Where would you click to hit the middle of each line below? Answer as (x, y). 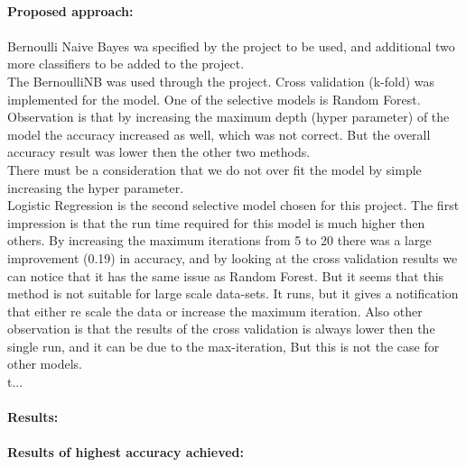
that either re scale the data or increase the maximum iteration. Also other (215, 311)
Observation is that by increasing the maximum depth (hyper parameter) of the (228, 117)
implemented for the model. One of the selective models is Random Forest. (214, 99)
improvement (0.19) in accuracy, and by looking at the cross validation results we (233, 257)
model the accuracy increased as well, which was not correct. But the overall (219, 134)
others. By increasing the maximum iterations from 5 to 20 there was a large (219, 240)
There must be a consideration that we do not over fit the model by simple (214, 169)
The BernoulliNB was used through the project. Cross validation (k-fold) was (221, 81)
